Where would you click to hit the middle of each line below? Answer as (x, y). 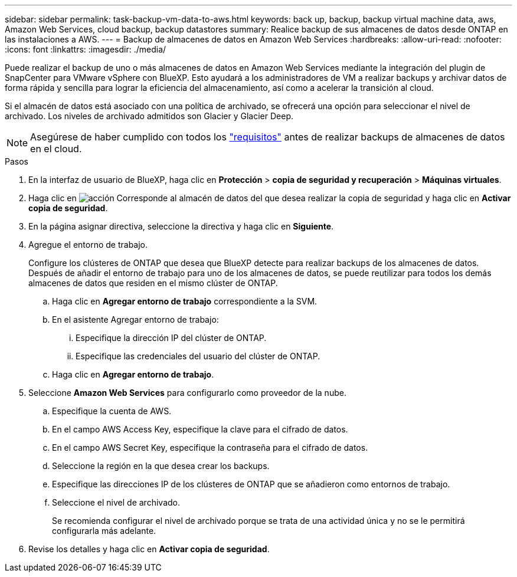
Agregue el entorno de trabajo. (88, 245)
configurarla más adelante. (104, 531)
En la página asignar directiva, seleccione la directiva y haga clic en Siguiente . (181, 226)
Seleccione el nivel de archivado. (116, 502)
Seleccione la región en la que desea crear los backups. (161, 466)
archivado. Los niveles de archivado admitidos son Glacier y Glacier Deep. (149, 116)
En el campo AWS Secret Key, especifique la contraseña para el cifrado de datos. (210, 447)
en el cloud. (56, 149)
